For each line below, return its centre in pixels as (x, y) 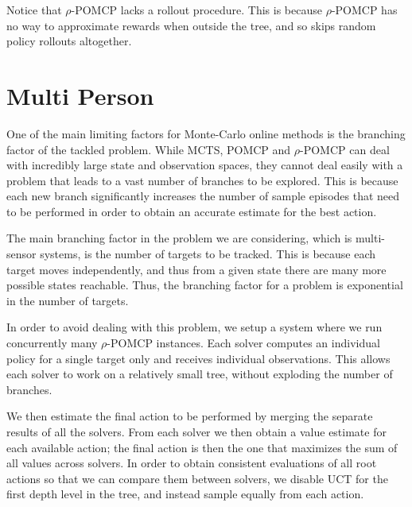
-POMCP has (364, 10)
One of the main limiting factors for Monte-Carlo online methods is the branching (206, 133)
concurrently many (52, 343)
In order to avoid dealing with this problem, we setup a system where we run (194, 327)
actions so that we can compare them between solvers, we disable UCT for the (197, 478)
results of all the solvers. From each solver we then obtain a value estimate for (196, 432)
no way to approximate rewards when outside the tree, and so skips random (191, 25)
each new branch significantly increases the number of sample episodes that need (203, 196)
